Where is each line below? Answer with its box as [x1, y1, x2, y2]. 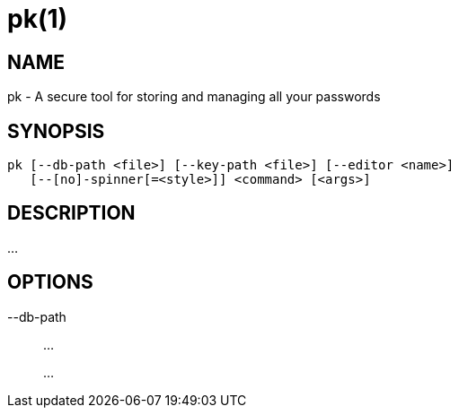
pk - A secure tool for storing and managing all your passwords [7, 89, 381, 105]
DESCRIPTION [7, 202, 136, 225]
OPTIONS [7, 271, 93, 294]
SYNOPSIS [7, 119, 105, 143]
